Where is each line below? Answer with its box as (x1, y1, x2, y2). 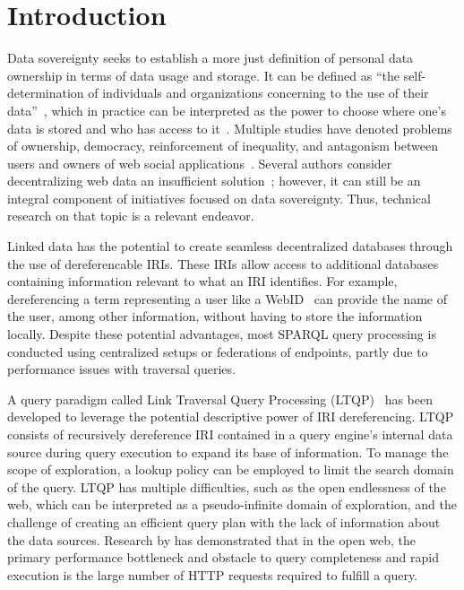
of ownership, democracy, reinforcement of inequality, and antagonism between (7, 136, 438, 155)
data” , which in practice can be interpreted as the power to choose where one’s (7, 100, 446, 119)
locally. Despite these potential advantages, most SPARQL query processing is (7, 325, 436, 343)
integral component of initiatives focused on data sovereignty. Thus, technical (7, 188, 431, 207)
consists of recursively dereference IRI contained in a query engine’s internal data (7, 425, 453, 443)
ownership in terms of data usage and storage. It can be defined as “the (7, 65, 400, 84)
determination (7, 83, 84, 102)
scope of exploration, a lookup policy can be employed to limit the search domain (7, 460, 454, 479)
